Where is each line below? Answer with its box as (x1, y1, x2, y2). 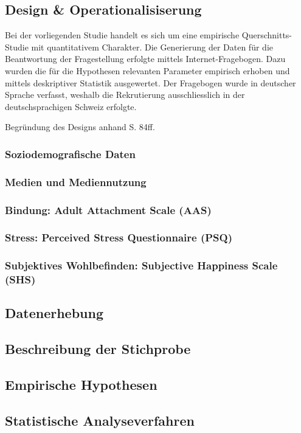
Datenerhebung (5, 303, 103, 322)
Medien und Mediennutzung (5, 174, 147, 189)
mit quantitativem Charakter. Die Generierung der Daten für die (31, 40, 273, 53)
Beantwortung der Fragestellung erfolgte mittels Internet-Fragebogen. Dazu (5, 52, 286, 65)
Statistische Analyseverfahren (5, 410, 195, 429)
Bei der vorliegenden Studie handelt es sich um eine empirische (5, 29, 240, 41)
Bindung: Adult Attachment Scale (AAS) (5, 202, 212, 217)
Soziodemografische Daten (5, 146, 136, 161)
